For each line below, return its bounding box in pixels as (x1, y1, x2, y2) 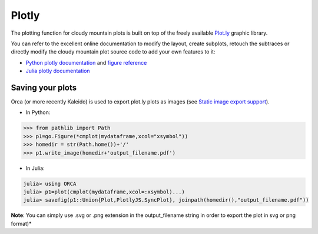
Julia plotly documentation (25, 68, 91, 75)
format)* (11, 220, 32, 227)
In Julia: (25, 165, 45, 172)
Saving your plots (11, 82, 77, 92)
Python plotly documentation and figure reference (25, 59, 147, 66)
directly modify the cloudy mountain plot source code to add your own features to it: (11, 48, 216, 55)
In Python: (25, 109, 51, 116)
